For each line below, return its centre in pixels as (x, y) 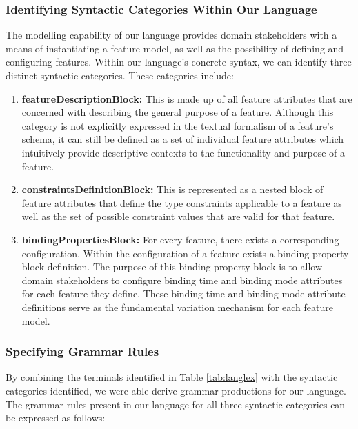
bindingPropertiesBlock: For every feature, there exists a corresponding (180, 239)
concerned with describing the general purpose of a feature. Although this (178, 112)
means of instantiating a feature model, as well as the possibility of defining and (175, 48)
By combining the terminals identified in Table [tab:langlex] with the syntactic (172, 377)
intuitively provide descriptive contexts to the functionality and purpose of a (183, 152)
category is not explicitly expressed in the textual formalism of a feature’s (178, 125)
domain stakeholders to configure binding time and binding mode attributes (182, 280)
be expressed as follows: (56, 418)
